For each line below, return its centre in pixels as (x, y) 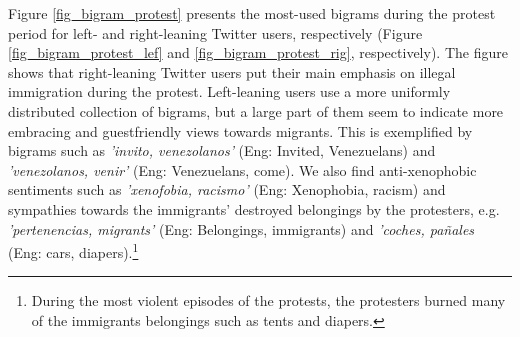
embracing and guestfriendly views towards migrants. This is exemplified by (240, 130)
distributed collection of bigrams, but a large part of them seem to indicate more (256, 110)
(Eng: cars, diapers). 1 (73, 250)
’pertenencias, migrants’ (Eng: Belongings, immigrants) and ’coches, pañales (241, 228)
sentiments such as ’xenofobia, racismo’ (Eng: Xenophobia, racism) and (227, 189)
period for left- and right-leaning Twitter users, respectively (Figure (215, 32)
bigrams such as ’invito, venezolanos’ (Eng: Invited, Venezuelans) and (222, 150)
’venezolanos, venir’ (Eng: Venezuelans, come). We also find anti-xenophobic (242, 169)
